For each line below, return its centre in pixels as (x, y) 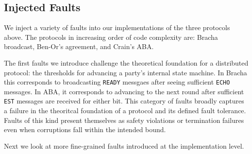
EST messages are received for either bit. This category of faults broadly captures (124, 101)
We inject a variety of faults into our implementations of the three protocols (117, 27)
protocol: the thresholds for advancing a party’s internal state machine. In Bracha (126, 72)
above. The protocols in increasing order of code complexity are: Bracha (111, 37)
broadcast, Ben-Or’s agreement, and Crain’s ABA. (79, 46)
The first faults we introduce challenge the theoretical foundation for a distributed (126, 62)
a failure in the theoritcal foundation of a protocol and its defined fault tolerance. (125, 111)
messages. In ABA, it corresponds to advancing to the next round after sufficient (124, 91)
